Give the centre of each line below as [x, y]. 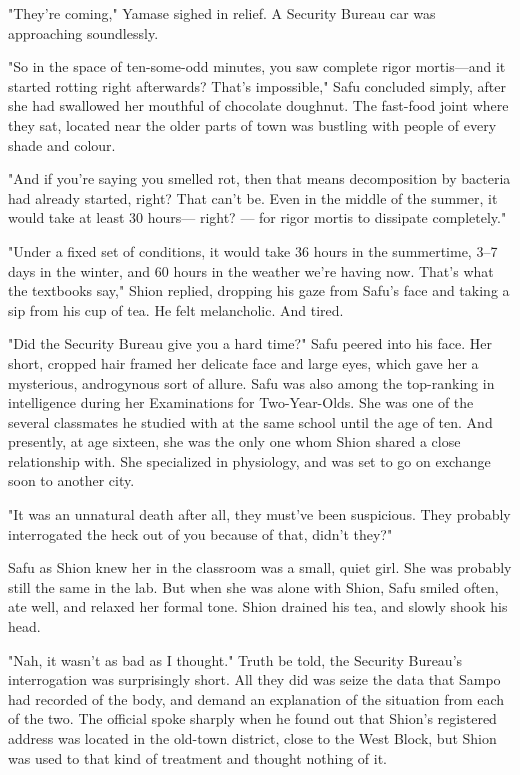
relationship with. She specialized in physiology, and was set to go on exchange [249, 460]
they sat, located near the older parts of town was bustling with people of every [252, 124]
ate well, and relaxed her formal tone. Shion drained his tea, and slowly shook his [258, 606]
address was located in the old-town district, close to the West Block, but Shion [252, 738]
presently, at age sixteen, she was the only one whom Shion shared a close [234, 441]
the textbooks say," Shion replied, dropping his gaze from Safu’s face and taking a [259, 290]
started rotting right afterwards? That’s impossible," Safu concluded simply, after [257, 85]
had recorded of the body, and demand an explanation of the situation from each [256, 698]
